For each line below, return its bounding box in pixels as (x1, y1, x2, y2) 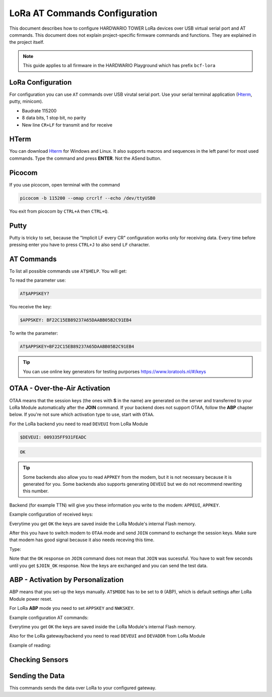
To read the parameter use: (9, 277, 66, 283)
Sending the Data (9, 671, 65, 680)
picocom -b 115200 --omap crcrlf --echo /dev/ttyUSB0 (20, 195, 156, 201)
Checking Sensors (9, 655, 69, 664)
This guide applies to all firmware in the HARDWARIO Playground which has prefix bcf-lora (23, 62, 216, 69)
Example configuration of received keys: (9, 512, 93, 518)
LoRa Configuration (9, 78, 72, 87)
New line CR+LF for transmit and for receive (22, 121, 113, 128)
